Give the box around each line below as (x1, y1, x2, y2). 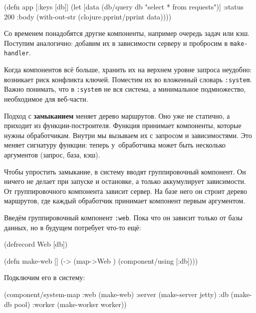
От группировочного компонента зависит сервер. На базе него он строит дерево (4, 185, 247, 196)
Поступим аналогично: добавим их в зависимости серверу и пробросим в (4, 37, 228, 48)
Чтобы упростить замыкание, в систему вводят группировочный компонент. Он (4, 166, 246, 176)
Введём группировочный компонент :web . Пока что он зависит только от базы (4, 212, 243, 222)
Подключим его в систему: (4, 272, 85, 283)
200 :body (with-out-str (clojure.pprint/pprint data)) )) (4, 11, 172, 21)
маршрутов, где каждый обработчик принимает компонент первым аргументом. (4, 195, 246, 206)
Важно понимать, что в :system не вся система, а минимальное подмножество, (4, 84, 246, 94)
